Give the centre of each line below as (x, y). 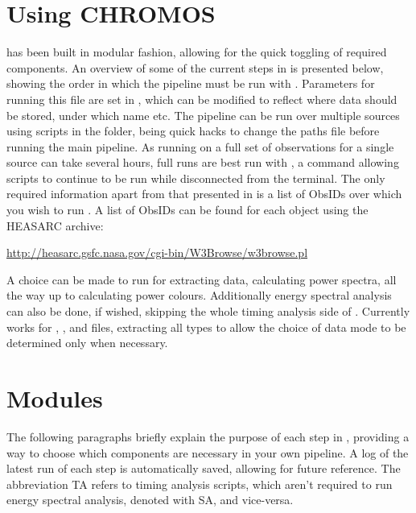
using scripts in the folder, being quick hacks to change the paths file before (193, 131)
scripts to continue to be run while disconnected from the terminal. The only (196, 178)
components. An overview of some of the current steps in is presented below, (195, 67)
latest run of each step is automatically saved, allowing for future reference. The (204, 468)
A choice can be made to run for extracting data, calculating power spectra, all (202, 279)
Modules (55, 398)
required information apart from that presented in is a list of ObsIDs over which (204, 194)
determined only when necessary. (87, 343)
